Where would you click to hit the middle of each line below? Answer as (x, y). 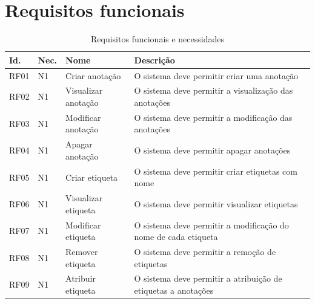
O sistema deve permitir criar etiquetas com (216, 171)
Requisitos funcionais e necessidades (157, 39)
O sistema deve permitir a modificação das (213, 117)
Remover (82, 252)
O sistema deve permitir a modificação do (211, 225)
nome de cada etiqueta (176, 237)
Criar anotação (93, 75)
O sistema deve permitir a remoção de (205, 252)
